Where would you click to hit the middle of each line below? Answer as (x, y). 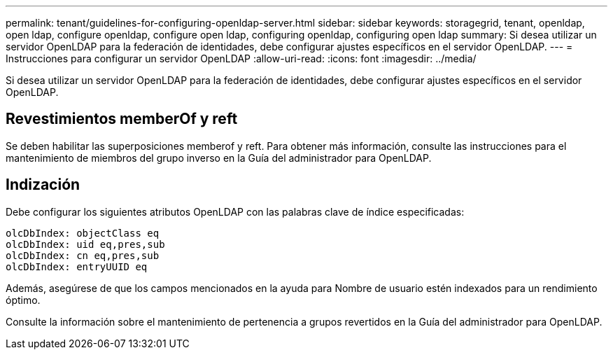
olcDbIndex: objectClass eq (83, 233)
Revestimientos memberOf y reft (122, 119)
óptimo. (23, 300)
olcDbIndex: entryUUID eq (77, 266)
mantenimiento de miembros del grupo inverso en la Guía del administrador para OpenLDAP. (219, 158)
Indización (43, 185)
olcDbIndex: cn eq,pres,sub (83, 255)
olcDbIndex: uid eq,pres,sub (85, 244)
